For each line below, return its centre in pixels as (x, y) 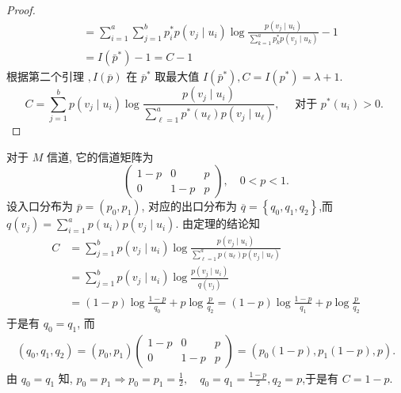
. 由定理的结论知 (218, 223)
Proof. (21, 9)
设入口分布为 (40, 206)
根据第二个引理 (45, 76)
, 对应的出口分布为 (189, 206)
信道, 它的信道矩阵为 (100, 156)
